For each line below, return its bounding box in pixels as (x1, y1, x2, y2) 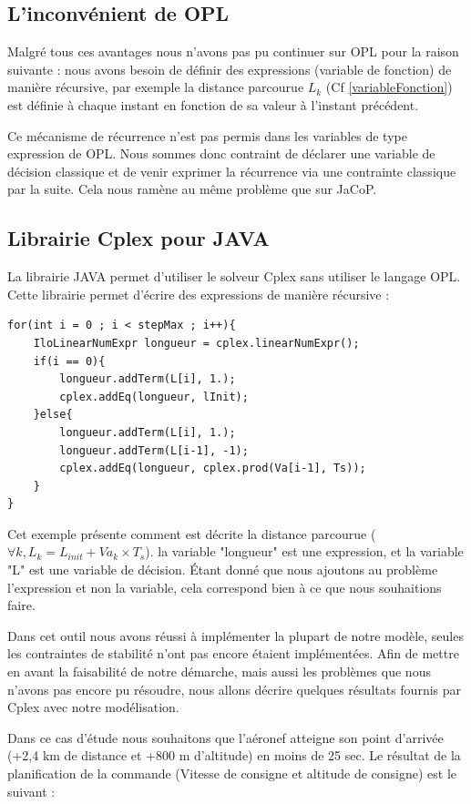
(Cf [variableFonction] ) (325, 77, 453, 97)
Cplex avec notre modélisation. (7, 697, 179, 717)
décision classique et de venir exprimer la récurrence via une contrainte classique (7, 161, 456, 180)
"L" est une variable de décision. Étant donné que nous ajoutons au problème (7, 560, 438, 579)
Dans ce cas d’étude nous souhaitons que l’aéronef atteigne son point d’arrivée (7, 728, 444, 747)
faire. (7, 595, 36, 615)
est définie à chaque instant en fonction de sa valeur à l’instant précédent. (7, 95, 419, 114)
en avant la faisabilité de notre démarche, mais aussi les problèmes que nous (7, 662, 431, 681)
